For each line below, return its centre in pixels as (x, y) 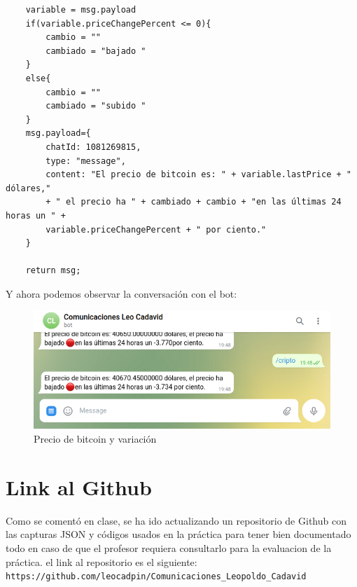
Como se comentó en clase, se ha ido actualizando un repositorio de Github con (176, 520)
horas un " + (36, 215)
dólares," (28, 188)
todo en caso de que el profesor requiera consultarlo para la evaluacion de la (169, 547)
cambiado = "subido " (96, 106)
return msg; (53, 271)
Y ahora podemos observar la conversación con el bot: (121, 293)
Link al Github (79, 486)
